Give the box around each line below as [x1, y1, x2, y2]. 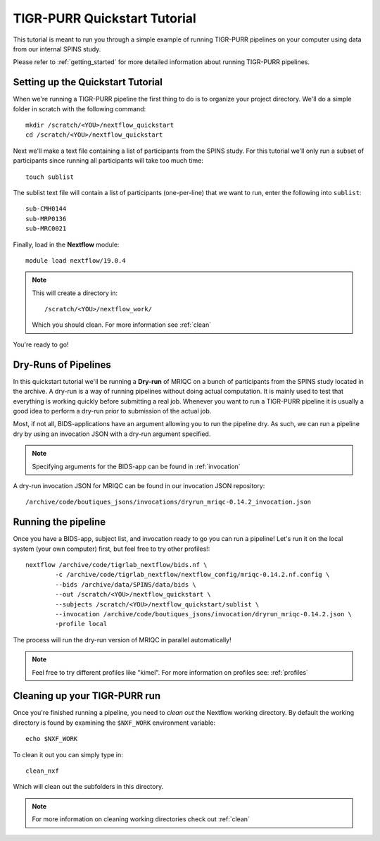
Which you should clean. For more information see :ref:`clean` [32, 320, 211, 329]
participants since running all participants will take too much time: [13, 156, 203, 165]
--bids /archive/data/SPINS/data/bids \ [55, 580, 196, 588]
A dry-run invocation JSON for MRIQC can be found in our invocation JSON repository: [13, 481, 265, 490]
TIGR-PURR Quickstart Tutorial [13, 11, 196, 26]
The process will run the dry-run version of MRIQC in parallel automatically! [13, 635, 232, 644]
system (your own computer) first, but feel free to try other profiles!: [13, 544, 210, 553]
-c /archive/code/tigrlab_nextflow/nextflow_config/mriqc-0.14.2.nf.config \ [55, 571, 330, 579]
